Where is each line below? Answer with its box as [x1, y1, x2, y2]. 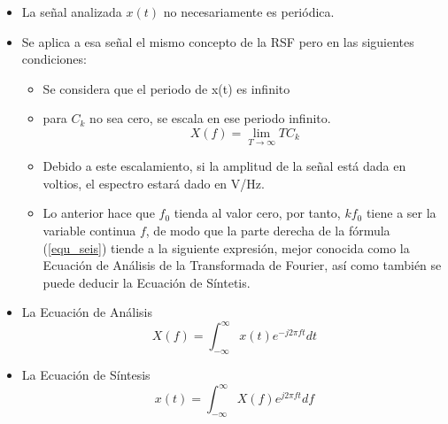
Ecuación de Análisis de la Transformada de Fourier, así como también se [42, 256, 442, 274]
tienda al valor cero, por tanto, [174, 204, 341, 222]
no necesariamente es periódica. [163, 3, 335, 20]
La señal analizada [21, 3, 122, 20]
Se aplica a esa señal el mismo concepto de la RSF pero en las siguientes [21, 32, 414, 50]
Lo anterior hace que [42, 204, 155, 222]
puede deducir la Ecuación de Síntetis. [42, 273, 251, 291]
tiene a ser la [366, 204, 436, 222]
